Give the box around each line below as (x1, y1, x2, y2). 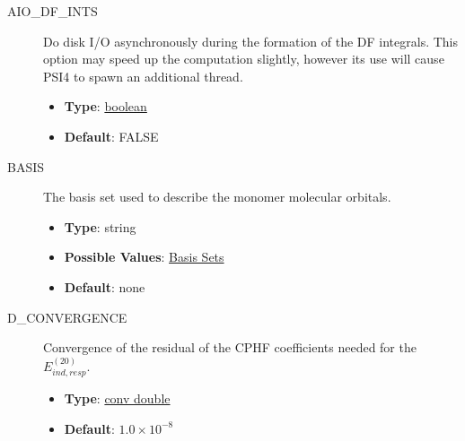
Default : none (64, 277, 145, 296)
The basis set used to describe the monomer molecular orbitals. (43, 187, 391, 206)
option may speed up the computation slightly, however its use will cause (43, 49, 444, 68)
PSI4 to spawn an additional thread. (43, 66, 243, 85)
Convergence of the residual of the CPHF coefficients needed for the (43, 338, 417, 357)
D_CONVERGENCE (7, 307, 127, 326)
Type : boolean (64, 97, 147, 116)
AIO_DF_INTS (7, 2, 98, 20)
